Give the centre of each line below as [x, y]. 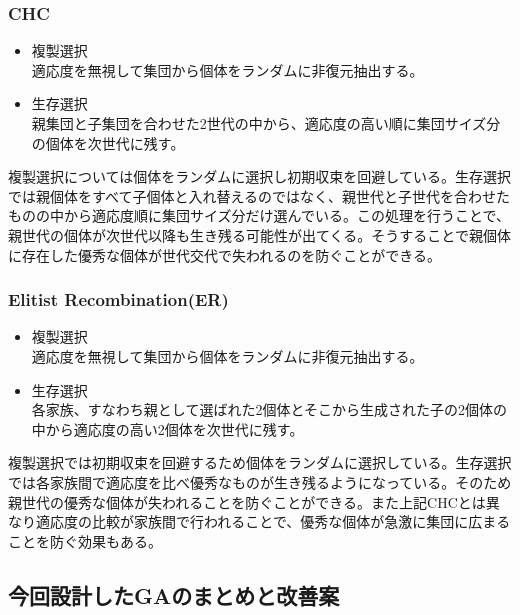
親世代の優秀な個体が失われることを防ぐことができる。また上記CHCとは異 [254, 501]
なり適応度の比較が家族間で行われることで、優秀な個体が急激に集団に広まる [259, 521]
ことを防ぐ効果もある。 [85, 540]
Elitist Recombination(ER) [118, 299]
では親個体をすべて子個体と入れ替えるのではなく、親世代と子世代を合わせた [259, 195]
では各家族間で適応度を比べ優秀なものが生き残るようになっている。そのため [260, 481]
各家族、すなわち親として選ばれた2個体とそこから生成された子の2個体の [269, 409]
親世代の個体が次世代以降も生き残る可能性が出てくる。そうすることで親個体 [259, 234]
